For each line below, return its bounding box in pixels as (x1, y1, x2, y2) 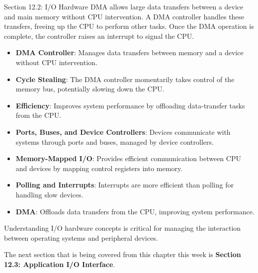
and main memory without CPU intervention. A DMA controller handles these (4, 11, 245, 21)
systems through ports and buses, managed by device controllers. (15, 136, 214, 147)
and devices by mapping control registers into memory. (15, 163, 183, 173)
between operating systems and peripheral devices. (4, 232, 158, 243)
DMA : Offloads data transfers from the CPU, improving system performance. (15, 206, 255, 216)
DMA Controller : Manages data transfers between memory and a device (15, 47, 244, 58)
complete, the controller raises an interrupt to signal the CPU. (4, 30, 194, 41)
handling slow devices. (15, 189, 84, 199)
